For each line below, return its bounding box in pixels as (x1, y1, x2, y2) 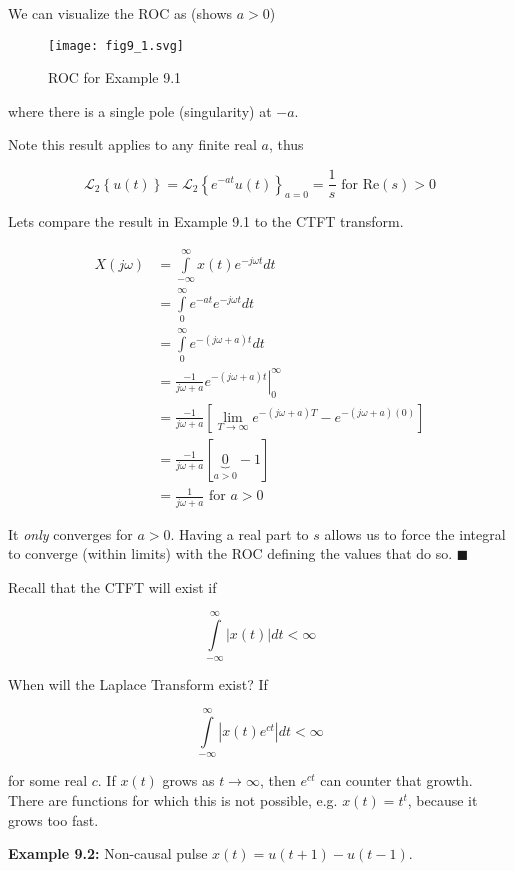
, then (259, 770, 296, 791)
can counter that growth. (320, 770, 473, 791)
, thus (268, 134, 304, 155)
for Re (341, 177, 380, 192)
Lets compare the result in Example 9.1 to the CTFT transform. (8, 211, 404, 232)
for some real (8, 770, 88, 791)
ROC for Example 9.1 (48, 67, 182, 88)
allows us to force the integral (324, 523, 506, 544)
